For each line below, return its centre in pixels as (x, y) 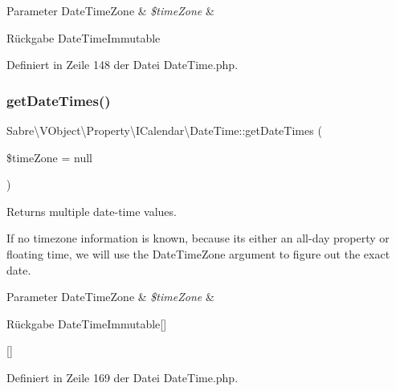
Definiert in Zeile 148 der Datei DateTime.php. (122, 65)
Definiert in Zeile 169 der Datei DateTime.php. (122, 377)
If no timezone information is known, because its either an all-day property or (198, 238)
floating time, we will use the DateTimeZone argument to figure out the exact (198, 253)
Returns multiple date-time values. (92, 211)
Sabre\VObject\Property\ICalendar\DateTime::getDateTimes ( (164, 130)
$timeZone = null (49, 157)
